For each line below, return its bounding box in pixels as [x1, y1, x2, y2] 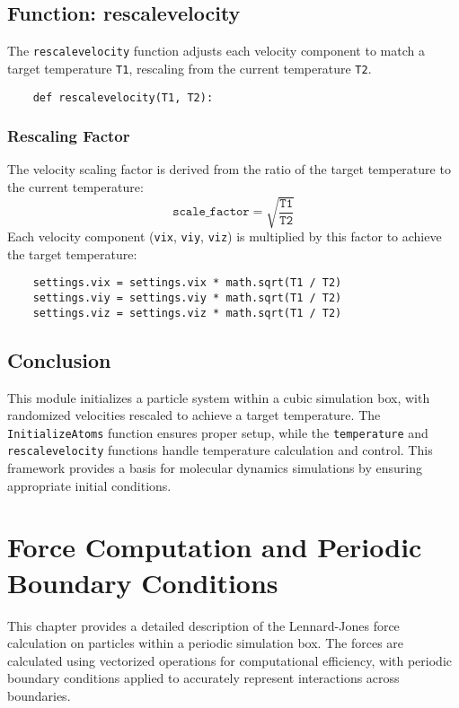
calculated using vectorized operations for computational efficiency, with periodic [7, 651, 452, 669]
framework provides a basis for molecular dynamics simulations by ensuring [7, 459, 422, 477]
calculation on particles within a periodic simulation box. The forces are [7, 634, 404, 652]
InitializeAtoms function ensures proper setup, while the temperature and [7, 423, 428, 441]
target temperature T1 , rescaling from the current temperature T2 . [7, 58, 372, 77]
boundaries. [7, 686, 71, 704]
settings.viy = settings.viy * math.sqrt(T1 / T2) [32, 292, 342, 305]
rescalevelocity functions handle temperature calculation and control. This [7, 441, 433, 459]
